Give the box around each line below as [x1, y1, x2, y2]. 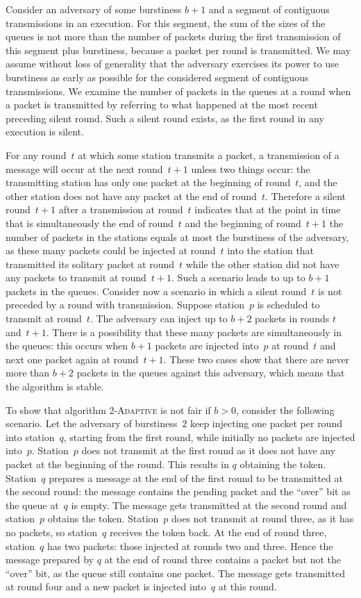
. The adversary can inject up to [90, 311, 228, 326]
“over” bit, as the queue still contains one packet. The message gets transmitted [6, 565, 345, 580]
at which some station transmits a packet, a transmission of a [78, 147, 339, 162]
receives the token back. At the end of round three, [109, 524, 327, 539]
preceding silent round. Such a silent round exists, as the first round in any [6, 110, 324, 125]
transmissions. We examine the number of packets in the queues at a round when [6, 83, 351, 98]
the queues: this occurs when [6, 338, 128, 353]
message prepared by [6, 552, 94, 567]
